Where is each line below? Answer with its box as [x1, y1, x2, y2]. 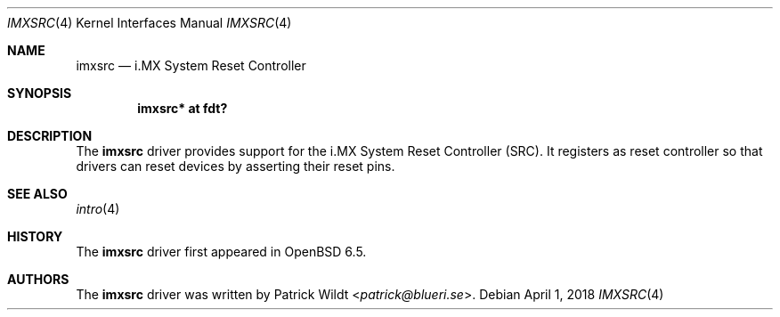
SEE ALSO [7, 186, 68, 201]
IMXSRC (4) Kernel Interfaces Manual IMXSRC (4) [7, 15, 292, 30]
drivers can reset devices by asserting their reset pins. [76, 158, 395, 174]
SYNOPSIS [7, 85, 72, 101]
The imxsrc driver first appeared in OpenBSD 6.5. [76, 244, 367, 259]
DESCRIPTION [7, 128, 93, 143]
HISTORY [7, 229, 63, 244]
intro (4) [76, 201, 120, 216]
